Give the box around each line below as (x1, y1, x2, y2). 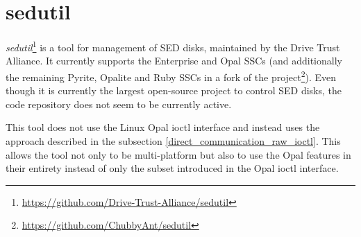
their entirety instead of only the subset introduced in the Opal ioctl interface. (6, 161, 339, 175)
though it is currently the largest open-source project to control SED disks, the (6, 83, 342, 98)
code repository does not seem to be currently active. (6, 96, 232, 111)
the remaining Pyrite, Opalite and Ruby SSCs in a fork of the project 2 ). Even (6, 67, 337, 84)
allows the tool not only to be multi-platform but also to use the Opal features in (6, 147, 351, 161)
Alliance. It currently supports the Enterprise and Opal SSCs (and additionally (6, 53, 342, 68)
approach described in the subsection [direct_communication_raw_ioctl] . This (6, 134, 341, 148)
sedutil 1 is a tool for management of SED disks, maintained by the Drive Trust (6, 38, 340, 54)
